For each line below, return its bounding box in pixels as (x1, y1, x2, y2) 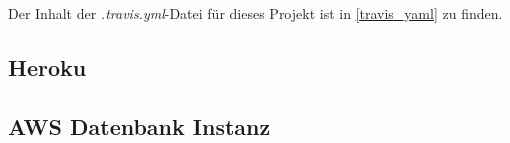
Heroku (8, 51, 87, 82)
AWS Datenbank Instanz (8, 110, 271, 141)
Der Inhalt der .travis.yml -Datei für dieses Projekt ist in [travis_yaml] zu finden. (8, 3, 503, 23)
